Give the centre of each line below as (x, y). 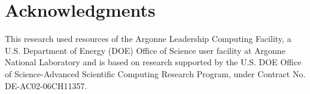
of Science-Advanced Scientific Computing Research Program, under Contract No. (155, 73)
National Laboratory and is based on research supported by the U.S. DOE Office (153, 62)
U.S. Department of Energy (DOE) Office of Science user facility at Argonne (145, 50)
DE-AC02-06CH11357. (46, 85)
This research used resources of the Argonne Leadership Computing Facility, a (148, 39)
